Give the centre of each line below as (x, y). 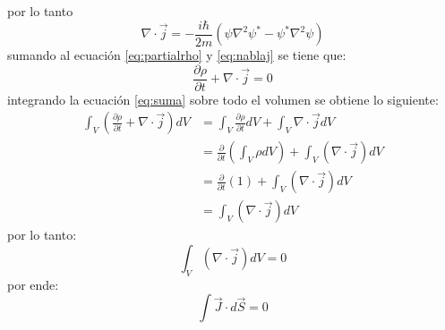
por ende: (33, 284)
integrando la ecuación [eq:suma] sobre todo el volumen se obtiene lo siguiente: (223, 99)
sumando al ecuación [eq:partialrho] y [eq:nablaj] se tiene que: (177, 55)
